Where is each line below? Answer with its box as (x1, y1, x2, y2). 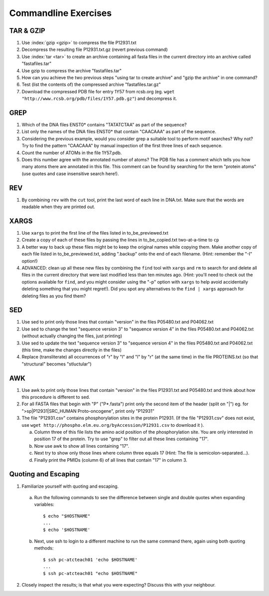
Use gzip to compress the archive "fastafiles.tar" (21, 67, 122, 73)
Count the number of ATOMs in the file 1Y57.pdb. (21, 150, 122, 156)
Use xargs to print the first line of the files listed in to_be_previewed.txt (21, 230, 169, 236)
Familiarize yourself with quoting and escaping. (21, 483, 119, 489)
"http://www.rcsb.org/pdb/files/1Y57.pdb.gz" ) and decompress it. (21, 95, 177, 102)
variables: (34, 502, 54, 508)
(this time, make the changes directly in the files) (21, 347, 122, 353)
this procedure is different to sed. (21, 394, 90, 400)
